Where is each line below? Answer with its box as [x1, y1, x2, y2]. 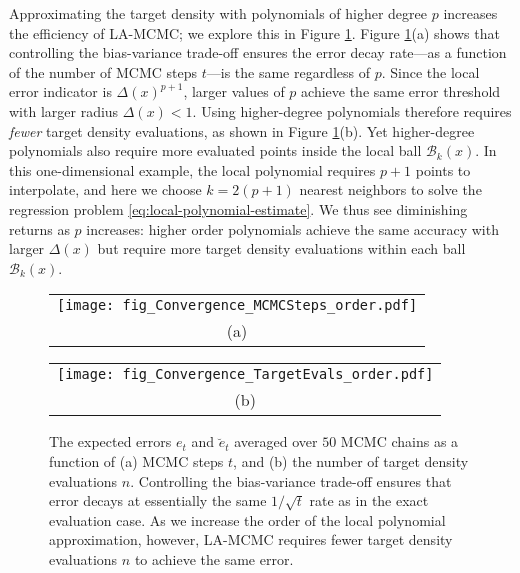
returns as [9, 218, 70, 239]
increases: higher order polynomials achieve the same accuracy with [86, 218, 499, 239]
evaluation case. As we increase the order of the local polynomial [49, 509, 446, 530]
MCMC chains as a [340, 431, 459, 452]
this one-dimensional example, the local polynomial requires [9, 159, 376, 180]
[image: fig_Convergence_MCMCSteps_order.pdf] [57, 297, 418, 314]
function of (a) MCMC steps [49, 450, 224, 471]
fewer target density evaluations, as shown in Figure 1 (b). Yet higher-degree [9, 120, 475, 141]
